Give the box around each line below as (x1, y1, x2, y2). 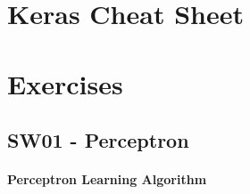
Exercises (7, 65, 123, 101)
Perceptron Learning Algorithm (7, 170, 207, 189)
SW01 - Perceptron (7, 126, 189, 154)
